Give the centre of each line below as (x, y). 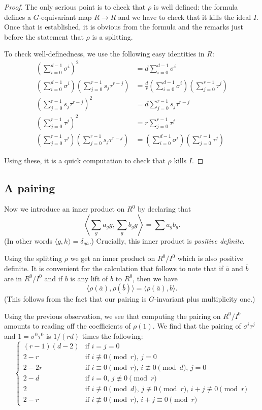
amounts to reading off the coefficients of (68, 326)
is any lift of (89, 278)
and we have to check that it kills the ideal (185, 17)
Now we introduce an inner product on (64, 209)
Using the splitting (33, 258)
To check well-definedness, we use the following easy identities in (104, 54)
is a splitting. (112, 36)
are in (13, 278)
